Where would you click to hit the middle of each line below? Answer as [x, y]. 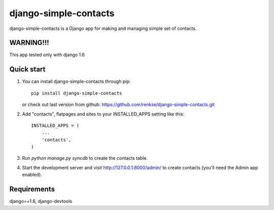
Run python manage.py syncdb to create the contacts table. [85, 158]
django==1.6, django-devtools [41, 201]
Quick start [27, 69]
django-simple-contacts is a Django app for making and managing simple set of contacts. [103, 28]
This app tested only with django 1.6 [47, 55]
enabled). [32, 174]
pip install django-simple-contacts [77, 93]
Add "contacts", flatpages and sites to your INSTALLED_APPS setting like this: [103, 114]
